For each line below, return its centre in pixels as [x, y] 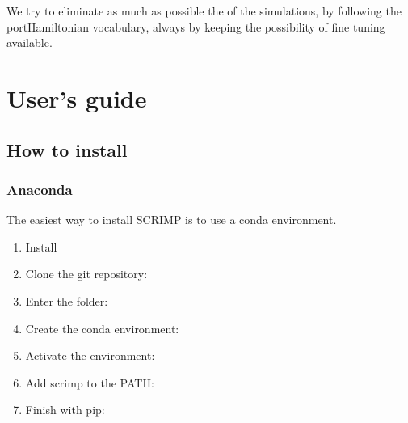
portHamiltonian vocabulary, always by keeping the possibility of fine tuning [196, 26]
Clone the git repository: [86, 274]
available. [29, 42]
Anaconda [40, 189]
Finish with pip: [65, 410]
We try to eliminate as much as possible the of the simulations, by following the [204, 11]
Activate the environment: [90, 355]
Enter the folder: [67, 300]
